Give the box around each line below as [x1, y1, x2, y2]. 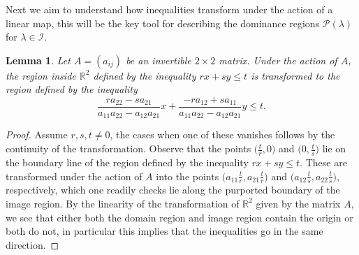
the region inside [6, 68, 76, 82]
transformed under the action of [6, 168, 142, 183]
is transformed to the [251, 68, 340, 82]
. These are [300, 154, 347, 169]
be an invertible [126, 52, 191, 67]
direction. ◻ [6, 237, 59, 252]
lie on [322, 141, 346, 156]
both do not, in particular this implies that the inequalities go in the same [6, 224, 323, 238]
